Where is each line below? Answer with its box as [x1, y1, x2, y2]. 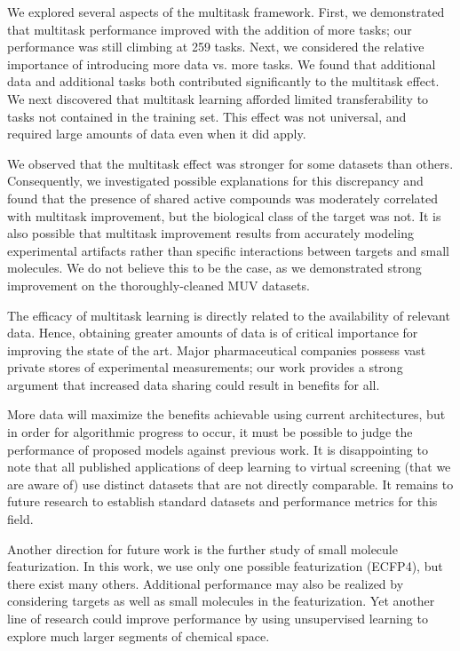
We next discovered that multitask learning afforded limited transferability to [7, 89, 429, 107]
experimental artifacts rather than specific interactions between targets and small [7, 241, 449, 259]
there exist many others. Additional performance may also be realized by [7, 574, 404, 592]
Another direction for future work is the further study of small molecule [7, 539, 398, 558]
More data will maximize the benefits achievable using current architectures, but [7, 405, 446, 424]
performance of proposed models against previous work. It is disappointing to [7, 440, 428, 458]
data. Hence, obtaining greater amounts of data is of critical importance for [7, 323, 418, 342]
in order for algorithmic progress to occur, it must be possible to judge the [7, 423, 413, 441]
